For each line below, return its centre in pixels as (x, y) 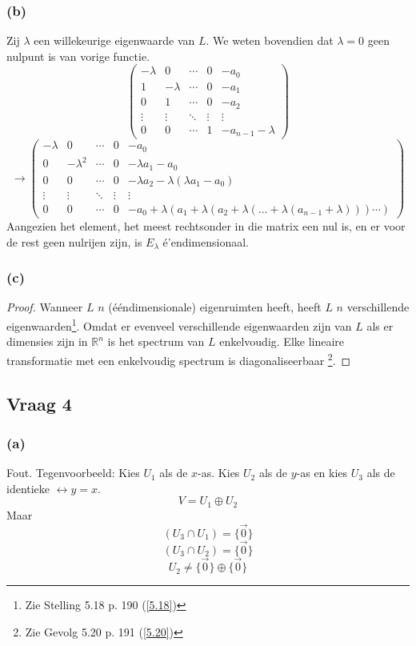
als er (380, 325)
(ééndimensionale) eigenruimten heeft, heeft (215, 307)
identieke (28, 488)
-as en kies (322, 473)
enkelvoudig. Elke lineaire (282, 341)
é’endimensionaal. (206, 241)
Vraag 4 (39, 403)
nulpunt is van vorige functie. (78, 56)
